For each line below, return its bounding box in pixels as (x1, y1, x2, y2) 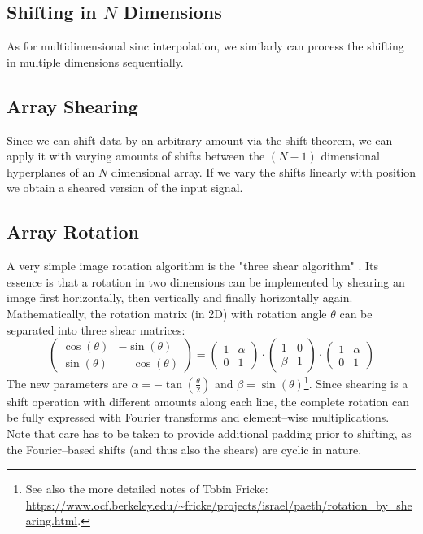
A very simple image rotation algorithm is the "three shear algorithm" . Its (7, 257, 379, 274)
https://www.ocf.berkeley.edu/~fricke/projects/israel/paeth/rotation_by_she (25, 496, 412, 513)
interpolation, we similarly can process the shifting (152, 37, 404, 55)
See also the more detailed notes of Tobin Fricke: (25, 480, 268, 497)
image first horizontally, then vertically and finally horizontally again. (7, 289, 353, 306)
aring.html (25, 512, 78, 529)
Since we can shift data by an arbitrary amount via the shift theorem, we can (7, 131, 393, 148)
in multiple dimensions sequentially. (7, 53, 184, 70)
